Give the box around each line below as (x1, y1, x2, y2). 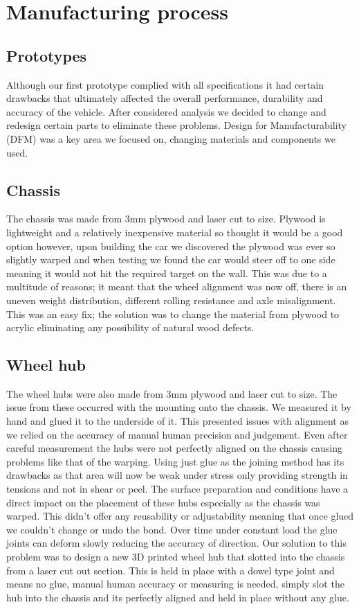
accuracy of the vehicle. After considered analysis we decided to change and (6, 104, 326, 118)
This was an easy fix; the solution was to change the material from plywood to (6, 306, 340, 321)
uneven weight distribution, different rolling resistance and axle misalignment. (6, 292, 336, 307)
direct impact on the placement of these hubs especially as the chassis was (6, 495, 320, 509)
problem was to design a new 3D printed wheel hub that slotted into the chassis (6, 549, 345, 564)
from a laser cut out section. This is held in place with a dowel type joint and (6, 563, 335, 577)
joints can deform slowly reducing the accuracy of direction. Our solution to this (6, 536, 347, 550)
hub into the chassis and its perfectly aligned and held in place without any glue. (6, 590, 349, 604)
